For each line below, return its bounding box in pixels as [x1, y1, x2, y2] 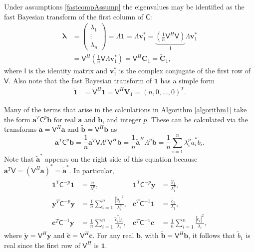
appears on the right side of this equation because [45, 153, 198, 164]
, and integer [102, 114, 141, 124]
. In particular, [69, 165, 114, 175]
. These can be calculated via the [147, 114, 248, 124]
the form [4, 114, 30, 124]
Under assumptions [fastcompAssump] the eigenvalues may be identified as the [4, 1, 245, 11]
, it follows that [188, 230, 236, 241]
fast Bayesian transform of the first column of [4, 11, 144, 21]
